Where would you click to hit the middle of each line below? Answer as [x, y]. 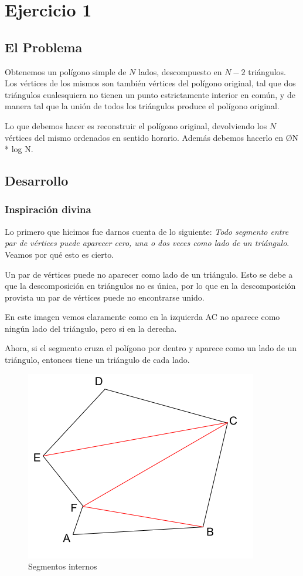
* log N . [19, 149]
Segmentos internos [63, 566]
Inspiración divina [48, 209]
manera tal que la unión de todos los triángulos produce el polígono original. [142, 106]
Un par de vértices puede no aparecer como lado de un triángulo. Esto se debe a [149, 274]
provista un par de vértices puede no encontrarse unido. [105, 297]
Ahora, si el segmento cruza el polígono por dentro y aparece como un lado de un [151, 348]
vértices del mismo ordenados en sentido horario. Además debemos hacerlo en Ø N [152, 137]
